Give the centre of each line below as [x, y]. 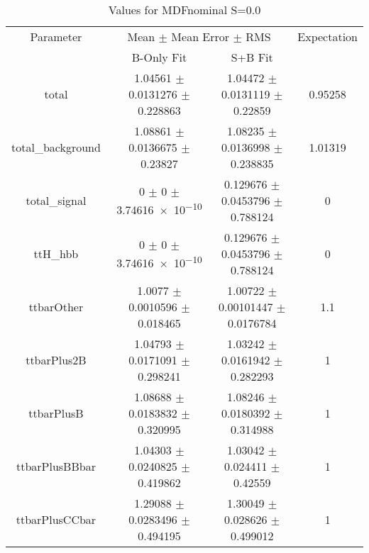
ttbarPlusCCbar [56, 519]
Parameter [56, 37]
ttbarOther [56, 307]
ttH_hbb [56, 253]
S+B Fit [252, 57]
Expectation [327, 37]
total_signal [56, 200]
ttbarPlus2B [56, 360]
